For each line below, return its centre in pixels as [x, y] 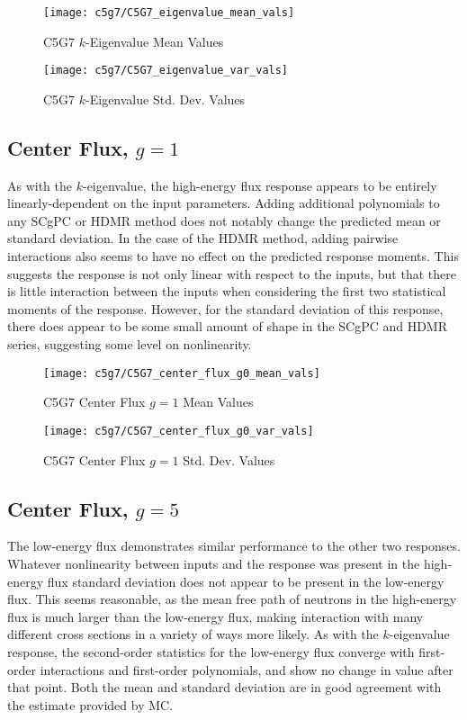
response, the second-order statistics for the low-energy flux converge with [211, 651]
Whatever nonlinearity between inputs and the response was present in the [214, 563]
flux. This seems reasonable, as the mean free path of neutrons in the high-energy [232, 599]
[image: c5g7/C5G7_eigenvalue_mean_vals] [169, 13]
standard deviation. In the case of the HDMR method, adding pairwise [203, 238]
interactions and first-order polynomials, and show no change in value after [247, 669]
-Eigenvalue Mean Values [155, 41]
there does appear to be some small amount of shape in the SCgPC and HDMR [228, 326]
